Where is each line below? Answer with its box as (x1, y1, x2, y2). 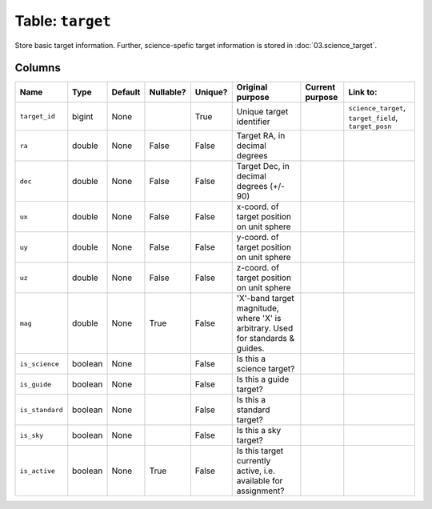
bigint (72, 110, 94, 122)
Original (236, 82, 268, 93)
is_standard (19, 405, 63, 414)
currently (236, 455, 271, 467)
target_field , (348, 112, 398, 123)
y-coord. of (236, 232, 279, 243)
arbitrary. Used (236, 323, 294, 334)
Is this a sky (236, 425, 282, 436)
